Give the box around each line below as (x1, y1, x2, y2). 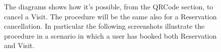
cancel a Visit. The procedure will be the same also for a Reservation (4, 11, 217, 21)
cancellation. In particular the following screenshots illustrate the (4, 21, 205, 31)
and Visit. (4, 40, 35, 51)
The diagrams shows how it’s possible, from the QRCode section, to (4, 1, 213, 11)
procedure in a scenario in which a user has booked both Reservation (4, 30, 217, 41)
